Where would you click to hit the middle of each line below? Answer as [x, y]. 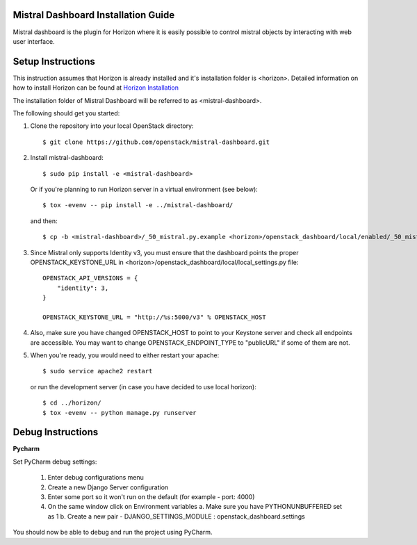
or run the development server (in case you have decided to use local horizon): [143, 387]
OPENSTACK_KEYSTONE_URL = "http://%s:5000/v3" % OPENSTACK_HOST [155, 317]
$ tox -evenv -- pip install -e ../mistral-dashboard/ [138, 205]
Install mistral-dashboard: [67, 158]
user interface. [34, 41]
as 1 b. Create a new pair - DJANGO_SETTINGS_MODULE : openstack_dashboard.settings [176, 516]
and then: [44, 221]
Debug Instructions [56, 432]
